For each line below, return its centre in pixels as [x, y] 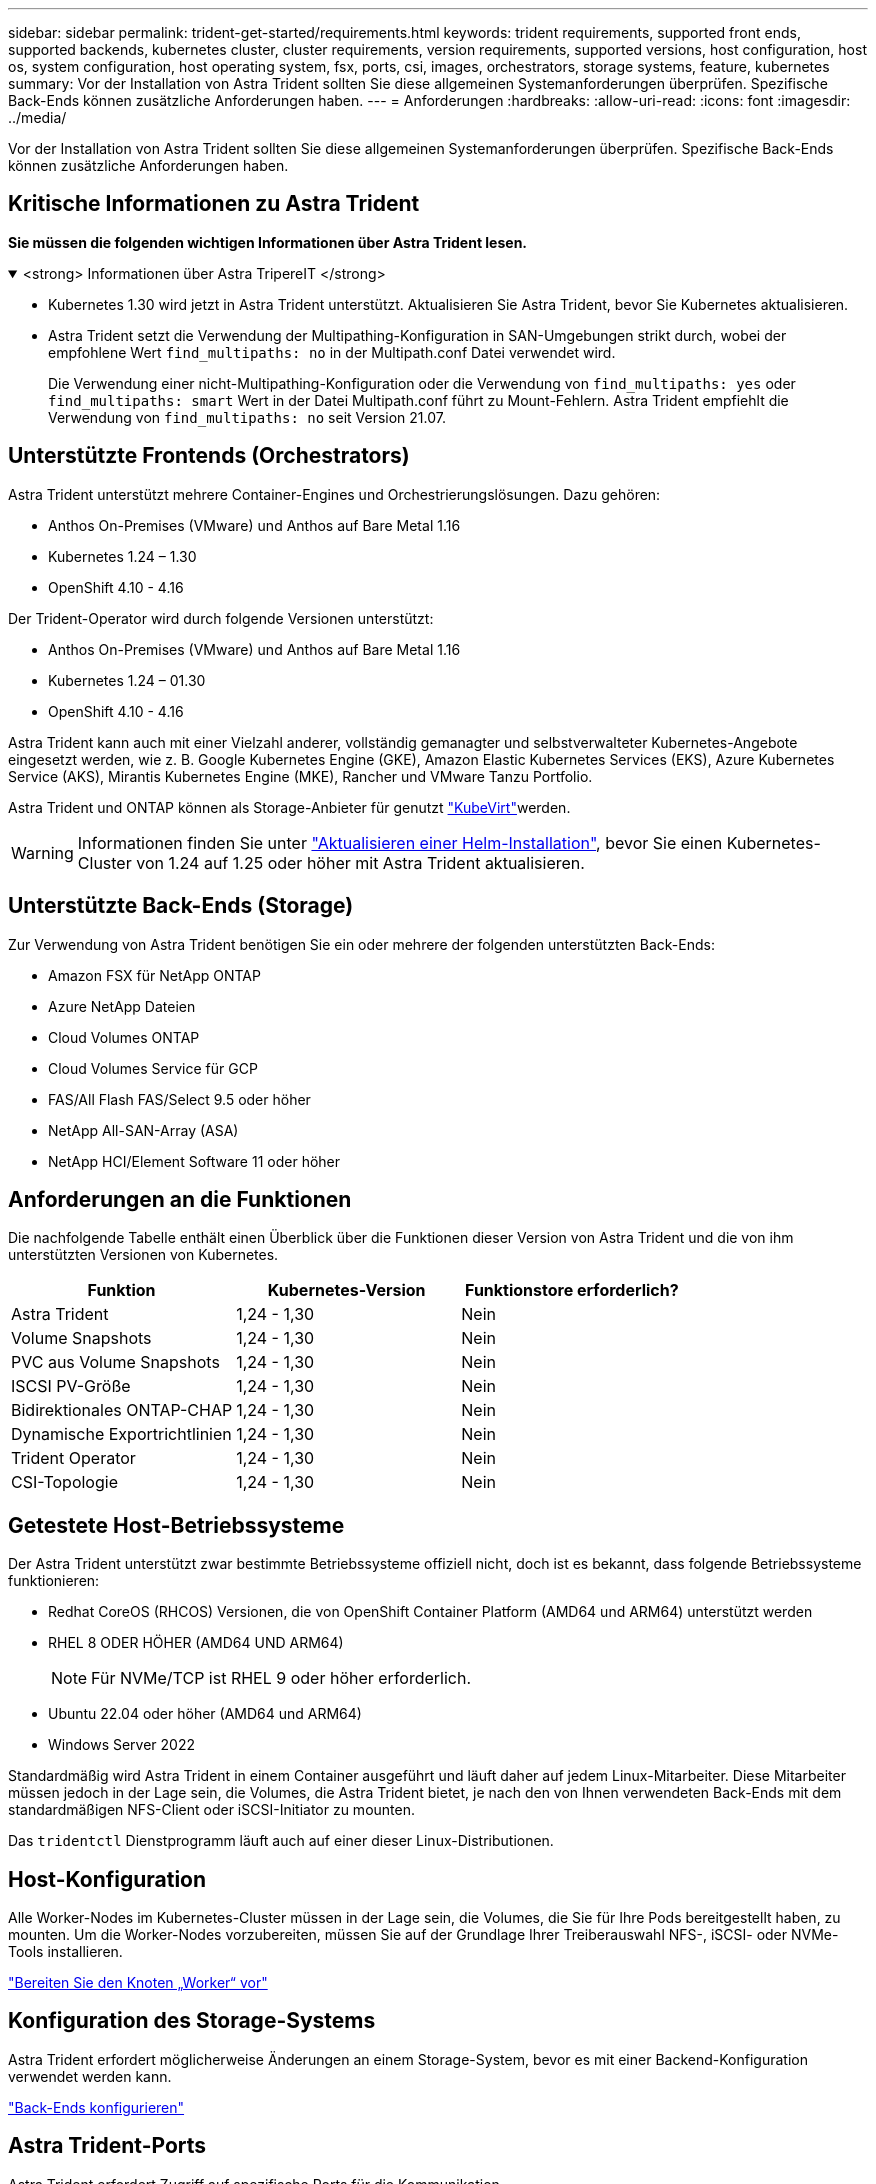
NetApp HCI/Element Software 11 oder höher [194, 1161]
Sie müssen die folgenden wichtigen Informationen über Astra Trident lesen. [268, 242]
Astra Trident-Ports [107, 2146]
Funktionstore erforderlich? [572, 1290]
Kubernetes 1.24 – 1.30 [122, 556]
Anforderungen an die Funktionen [180, 1199]
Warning [42, 852]
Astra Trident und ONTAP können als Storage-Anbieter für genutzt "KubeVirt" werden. [289, 807]
